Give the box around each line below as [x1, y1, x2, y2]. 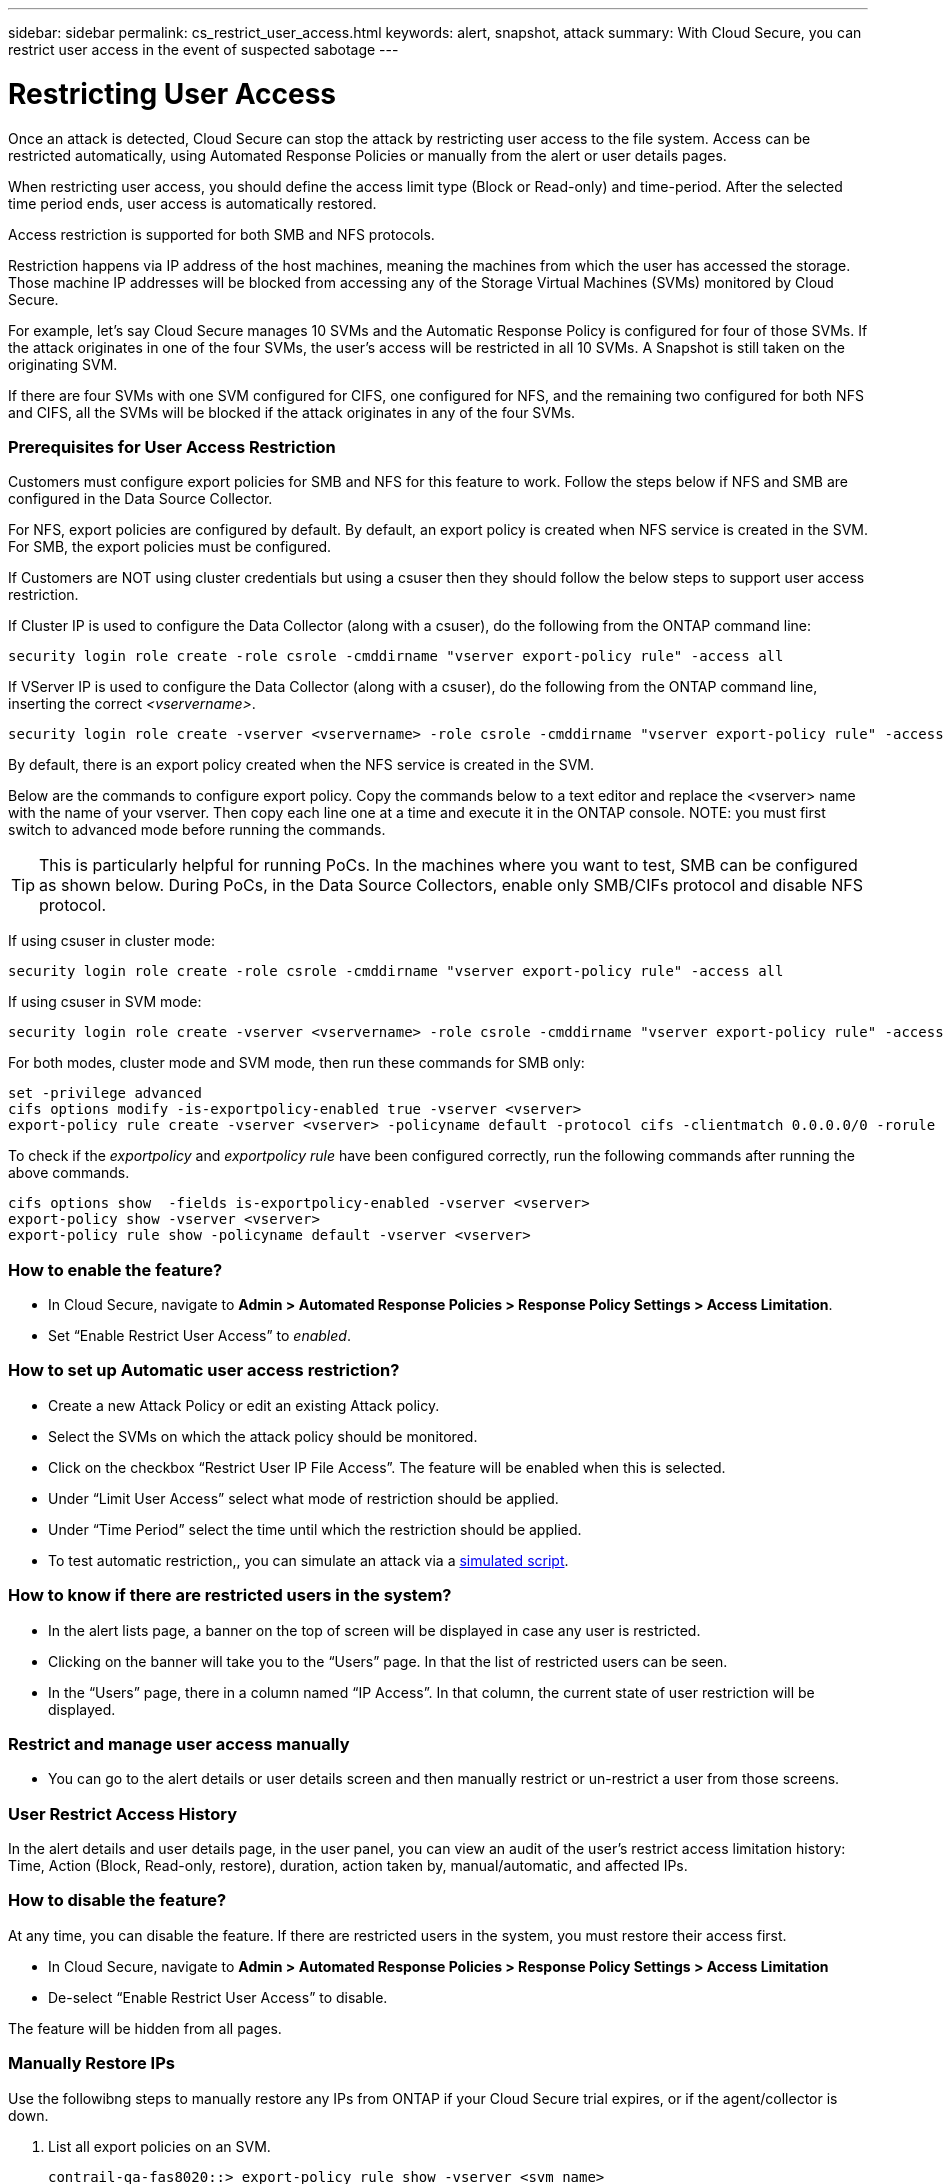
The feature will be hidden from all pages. [8, 2019, 282, 2037]
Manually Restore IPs [8, 2053, 175, 2074]
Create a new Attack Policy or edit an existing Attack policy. [48, 1396, 440, 1414]
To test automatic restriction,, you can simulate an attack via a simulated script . [48, 1551, 569, 1569]
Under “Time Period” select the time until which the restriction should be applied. [48, 1520, 582, 1538]
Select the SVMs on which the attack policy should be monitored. [48, 1427, 478, 1445]
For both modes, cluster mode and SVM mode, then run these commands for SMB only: [8, 1054, 585, 1072]
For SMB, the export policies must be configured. [8, 538, 332, 556]
